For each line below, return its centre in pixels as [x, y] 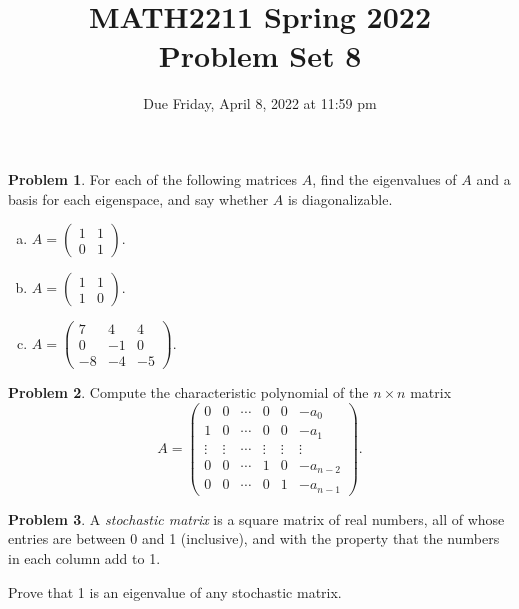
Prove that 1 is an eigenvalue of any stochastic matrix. [175, 591]
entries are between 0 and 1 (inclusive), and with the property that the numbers [254, 538]
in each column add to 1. [84, 558]
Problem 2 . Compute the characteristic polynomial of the [188, 392]
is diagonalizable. [340, 198]
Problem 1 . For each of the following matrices [153, 178]
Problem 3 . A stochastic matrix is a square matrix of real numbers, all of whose [256, 518]
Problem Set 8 [260, 55]
